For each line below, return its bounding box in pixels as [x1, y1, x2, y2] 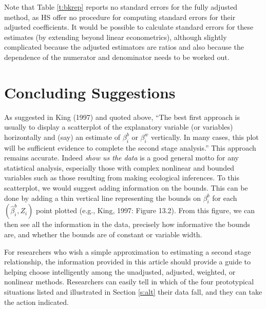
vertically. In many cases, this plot [150, 131, 259, 142]
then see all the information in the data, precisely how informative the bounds [4, 219, 251, 230]
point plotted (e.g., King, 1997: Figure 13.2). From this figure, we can [36, 205, 255, 216]
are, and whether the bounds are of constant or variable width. [4, 229, 202, 240]
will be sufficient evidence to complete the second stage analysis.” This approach [4, 142, 256, 153]
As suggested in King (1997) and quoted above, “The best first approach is [4, 111, 240, 122]
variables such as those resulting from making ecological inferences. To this [4, 172, 239, 183]
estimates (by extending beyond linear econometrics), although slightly [4, 31, 227, 42]
